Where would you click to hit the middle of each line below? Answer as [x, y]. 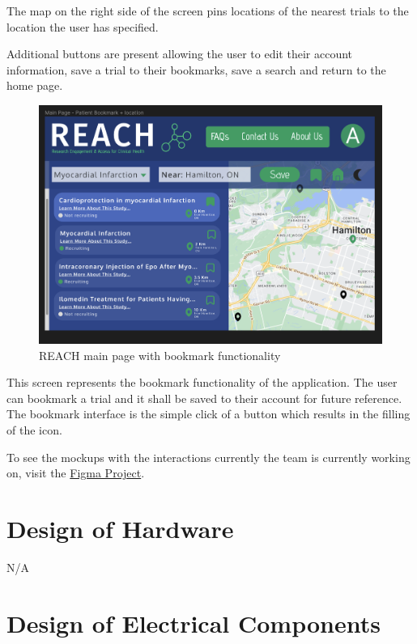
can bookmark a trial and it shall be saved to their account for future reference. [204, 398]
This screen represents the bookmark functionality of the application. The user [202, 382]
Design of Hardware [120, 528]
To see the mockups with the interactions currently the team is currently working [208, 457]
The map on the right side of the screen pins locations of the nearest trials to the [208, 11]
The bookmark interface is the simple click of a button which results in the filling [208, 414]
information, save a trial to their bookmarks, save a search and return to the [196, 69]
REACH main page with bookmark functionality [160, 355]
